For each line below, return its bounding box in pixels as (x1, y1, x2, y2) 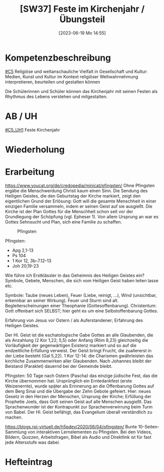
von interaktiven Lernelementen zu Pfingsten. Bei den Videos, (27, 429, 152, 435)
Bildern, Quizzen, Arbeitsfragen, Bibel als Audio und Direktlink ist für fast (5, 434, 152, 440)
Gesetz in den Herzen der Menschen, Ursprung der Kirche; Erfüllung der (5, 393, 152, 399)
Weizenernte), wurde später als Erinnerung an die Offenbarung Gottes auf (5, 383, 154, 389)
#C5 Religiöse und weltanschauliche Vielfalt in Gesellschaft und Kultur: (5, 68, 148, 74)
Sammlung (5, 429, 27, 435)
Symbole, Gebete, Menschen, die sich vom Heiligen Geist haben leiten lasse (5, 277, 159, 283)
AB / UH (5, 111, 38, 122)
